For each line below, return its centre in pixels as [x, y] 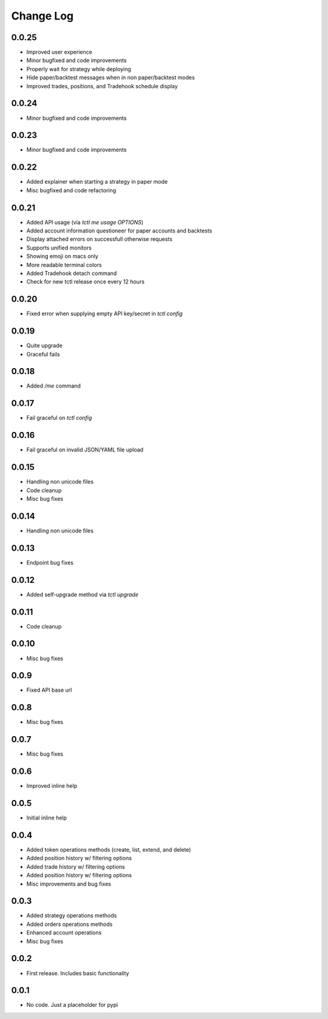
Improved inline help [52, 786]
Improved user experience [59, 52]
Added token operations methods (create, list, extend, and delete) [109, 849]
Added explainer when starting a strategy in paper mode [97, 182]
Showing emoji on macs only [62, 256]
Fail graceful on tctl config [59, 418]
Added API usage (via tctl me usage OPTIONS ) [85, 222]
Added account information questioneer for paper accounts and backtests [119, 231]
